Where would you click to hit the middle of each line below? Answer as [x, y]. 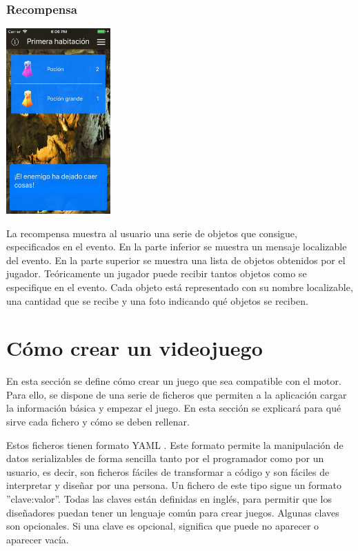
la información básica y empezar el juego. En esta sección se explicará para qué [174, 408]
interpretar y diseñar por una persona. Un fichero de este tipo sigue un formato [174, 485]
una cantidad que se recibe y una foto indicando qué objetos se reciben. [157, 300]
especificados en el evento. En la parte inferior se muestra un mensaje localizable [177, 247]
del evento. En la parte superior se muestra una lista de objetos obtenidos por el [176, 260]
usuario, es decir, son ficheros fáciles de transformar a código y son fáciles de [168, 471]
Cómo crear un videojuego [135, 348]
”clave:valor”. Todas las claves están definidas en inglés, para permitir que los [169, 499]
